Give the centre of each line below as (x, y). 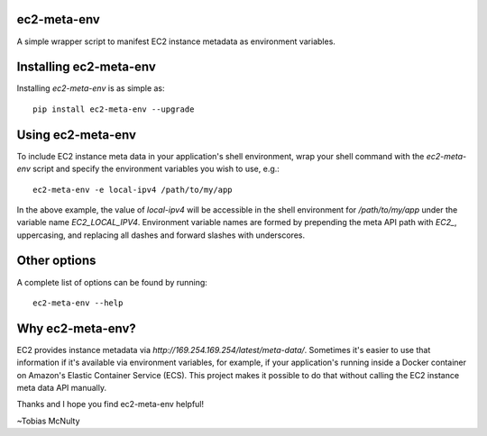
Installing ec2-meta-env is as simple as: (91, 88)
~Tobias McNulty (48, 421)
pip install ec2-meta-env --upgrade (114, 109)
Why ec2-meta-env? (77, 328)
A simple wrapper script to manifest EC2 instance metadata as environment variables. (176, 41)
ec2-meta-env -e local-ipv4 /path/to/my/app (133, 190)
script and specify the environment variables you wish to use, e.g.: (156, 169)
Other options (56, 261)
